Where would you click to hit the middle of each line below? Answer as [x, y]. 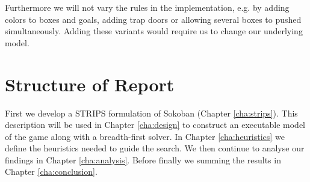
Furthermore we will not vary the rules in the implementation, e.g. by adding [147, 7]
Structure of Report [90, 84]
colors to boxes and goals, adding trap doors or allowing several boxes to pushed [153, 19]
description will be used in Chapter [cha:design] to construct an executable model [155, 125]
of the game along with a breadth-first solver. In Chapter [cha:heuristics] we [145, 136]
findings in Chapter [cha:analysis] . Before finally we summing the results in [143, 159]
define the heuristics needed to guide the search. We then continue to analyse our [155, 148]
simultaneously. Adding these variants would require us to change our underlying [154, 31]
